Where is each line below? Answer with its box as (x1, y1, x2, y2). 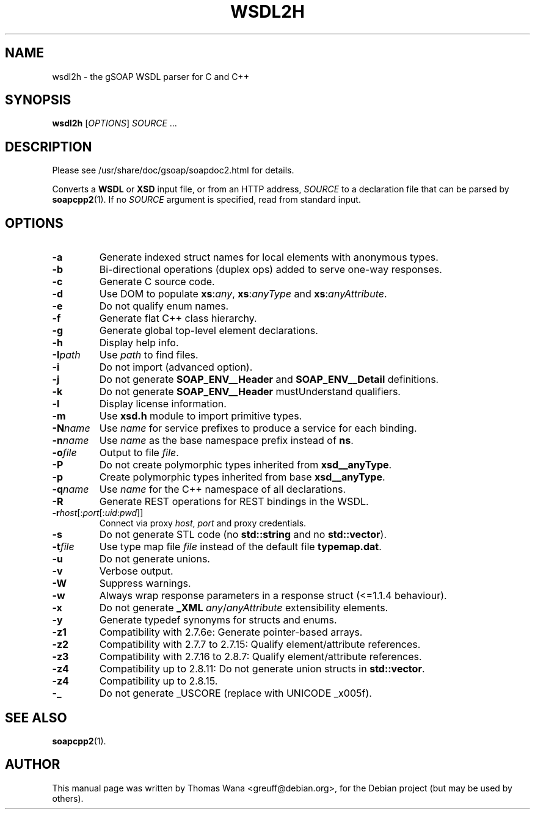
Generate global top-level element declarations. (99, 324, 318, 337)
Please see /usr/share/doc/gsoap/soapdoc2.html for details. (52, 165, 294, 176)
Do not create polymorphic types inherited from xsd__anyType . (99, 459, 392, 471)
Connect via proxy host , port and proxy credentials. (99, 518, 307, 529)
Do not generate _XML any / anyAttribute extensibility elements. (99, 601, 388, 614)
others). (52, 793, 84, 804)
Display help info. (99, 336, 179, 349)
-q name (52, 483, 89, 496)
